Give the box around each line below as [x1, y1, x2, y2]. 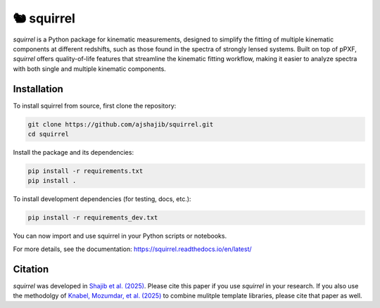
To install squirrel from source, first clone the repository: [13, 101, 177, 110]
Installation [13, 83, 63, 95]
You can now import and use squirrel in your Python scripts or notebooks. [13, 232, 227, 240]
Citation [13, 263, 49, 275]
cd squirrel [27, 130, 70, 138]
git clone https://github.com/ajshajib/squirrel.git [27, 120, 214, 128]
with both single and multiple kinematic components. [13, 64, 167, 73]
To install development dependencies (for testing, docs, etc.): [13, 195, 191, 203]
